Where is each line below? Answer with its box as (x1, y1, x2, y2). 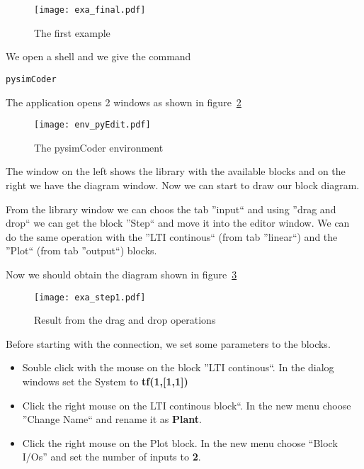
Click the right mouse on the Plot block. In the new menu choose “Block (22, 435, 338, 450)
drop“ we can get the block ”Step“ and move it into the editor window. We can (6, 215, 350, 230)
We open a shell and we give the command (6, 49, 191, 64)
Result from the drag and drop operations (34, 312, 216, 327)
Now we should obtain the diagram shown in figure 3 (6, 266, 237, 281)
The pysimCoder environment (34, 140, 164, 154)
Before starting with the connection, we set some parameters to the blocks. (6, 336, 331, 351)
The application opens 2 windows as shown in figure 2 (6, 94, 241, 109)
